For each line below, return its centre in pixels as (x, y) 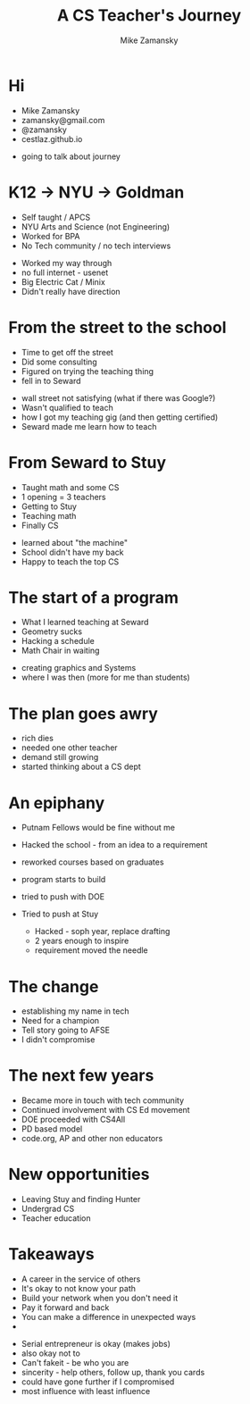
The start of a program (94, 597)
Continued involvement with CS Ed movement (105, 1110)
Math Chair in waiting (60, 651)
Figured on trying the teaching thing (87, 371)
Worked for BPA (50, 236)
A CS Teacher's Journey (149, 16)
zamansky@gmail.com (63, 120)
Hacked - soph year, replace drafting (102, 932)
